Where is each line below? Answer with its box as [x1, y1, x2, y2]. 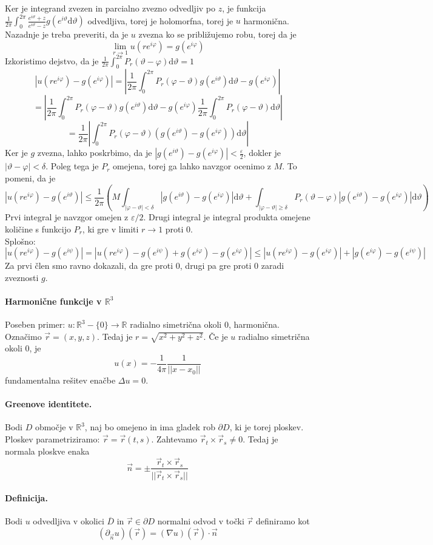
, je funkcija [222, 2, 266, 14]
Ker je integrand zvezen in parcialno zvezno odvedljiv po [5, 2, 216, 14]
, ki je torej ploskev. [229, 421, 304, 433]
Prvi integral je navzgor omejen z [5, 211, 129, 223]
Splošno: [5, 234, 36, 247]
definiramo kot [255, 515, 310, 527]
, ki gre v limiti [82, 222, 139, 235]
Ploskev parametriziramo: [5, 433, 100, 445]
